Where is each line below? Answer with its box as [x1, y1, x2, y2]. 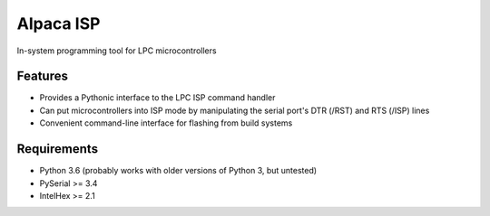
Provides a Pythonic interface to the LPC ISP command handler [39, 92, 276, 103]
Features [16, 69, 68, 84]
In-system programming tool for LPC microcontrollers [16, 45, 217, 56]
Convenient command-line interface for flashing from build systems [39, 117, 293, 128]
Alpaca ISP [16, 14, 101, 33]
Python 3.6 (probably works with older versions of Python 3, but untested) [39, 165, 318, 176]
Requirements [16, 141, 99, 157]
